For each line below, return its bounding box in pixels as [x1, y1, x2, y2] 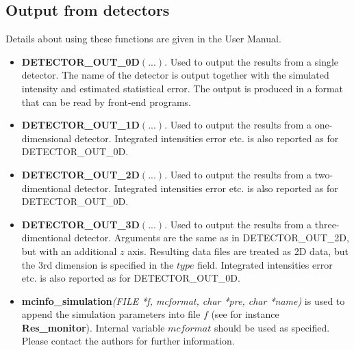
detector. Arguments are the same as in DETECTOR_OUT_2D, [74, 230, 349, 245]
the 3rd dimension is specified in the [21, 257, 174, 271]
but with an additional [21, 243, 117, 258]
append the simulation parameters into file [21, 307, 201, 321]
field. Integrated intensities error [197, 257, 333, 271]
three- [314, 217, 340, 231]
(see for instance [211, 307, 279, 321]
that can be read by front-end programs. [21, 94, 191, 109]
